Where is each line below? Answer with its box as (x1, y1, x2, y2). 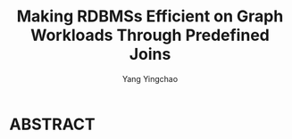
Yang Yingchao (121, 73, 179, 84)
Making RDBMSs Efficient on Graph (16, 6, 284, 27)
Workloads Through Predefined (30, 25, 270, 45)
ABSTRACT (9, 114, 96, 135)
